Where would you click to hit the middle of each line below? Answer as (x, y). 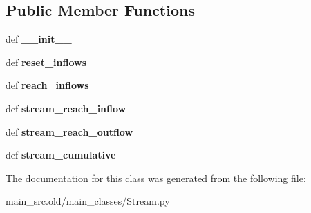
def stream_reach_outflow (69, 131)
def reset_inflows (46, 62)
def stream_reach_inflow (66, 108)
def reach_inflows (47, 85)
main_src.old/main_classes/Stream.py (88, 201)
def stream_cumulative (61, 155)
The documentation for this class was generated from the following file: (156, 177)
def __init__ (39, 39)
